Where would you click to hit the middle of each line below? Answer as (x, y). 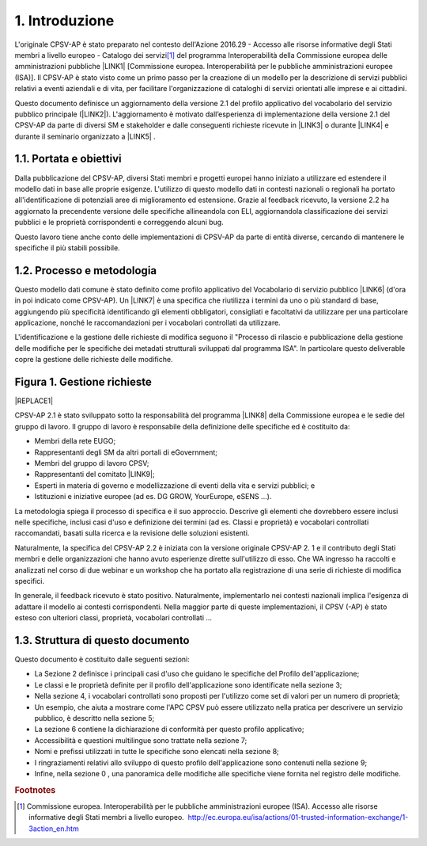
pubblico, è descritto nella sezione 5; (94, 718)
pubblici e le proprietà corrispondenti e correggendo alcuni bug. (119, 223)
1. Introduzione (64, 21)
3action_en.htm (54, 829)
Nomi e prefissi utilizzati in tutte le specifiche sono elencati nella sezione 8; (157, 752)
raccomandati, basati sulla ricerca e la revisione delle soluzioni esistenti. (132, 533)
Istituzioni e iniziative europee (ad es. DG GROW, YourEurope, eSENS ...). (153, 497)
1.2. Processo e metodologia (86, 271)
